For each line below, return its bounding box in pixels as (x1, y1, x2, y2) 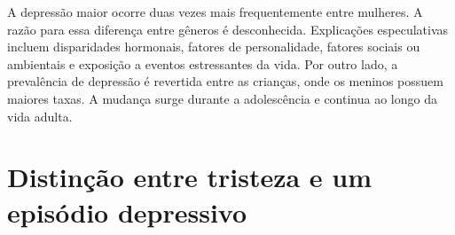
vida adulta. (7, 106, 73, 125)
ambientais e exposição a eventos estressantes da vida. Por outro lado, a (7, 54, 398, 73)
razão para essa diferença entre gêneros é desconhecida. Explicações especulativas (7, 20, 449, 38)
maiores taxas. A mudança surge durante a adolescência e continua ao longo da (7, 89, 437, 107)
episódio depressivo (7, 193, 247, 230)
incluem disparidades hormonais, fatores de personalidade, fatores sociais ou (7, 37, 420, 56)
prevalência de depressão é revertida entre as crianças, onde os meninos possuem (7, 72, 443, 90)
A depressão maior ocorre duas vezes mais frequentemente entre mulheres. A (7, 3, 423, 20)
